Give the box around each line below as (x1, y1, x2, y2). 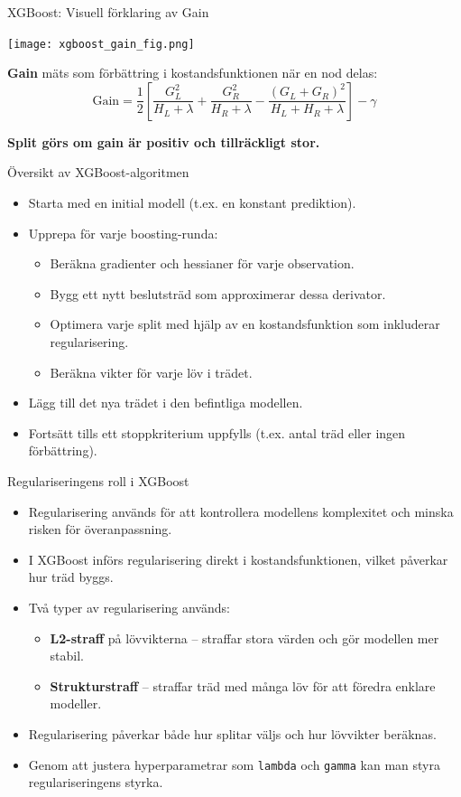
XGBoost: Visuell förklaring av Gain (7, 3, 209, 21)
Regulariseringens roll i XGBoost (7, 471, 189, 490)
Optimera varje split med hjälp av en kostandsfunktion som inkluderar (50, 314, 440, 333)
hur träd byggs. (28, 567, 114, 586)
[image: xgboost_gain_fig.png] (7, 37, 195, 51)
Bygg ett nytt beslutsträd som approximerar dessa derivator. (50, 284, 386, 303)
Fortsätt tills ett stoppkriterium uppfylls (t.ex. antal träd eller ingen (28, 423, 406, 442)
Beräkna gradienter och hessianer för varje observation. (50, 254, 355, 273)
